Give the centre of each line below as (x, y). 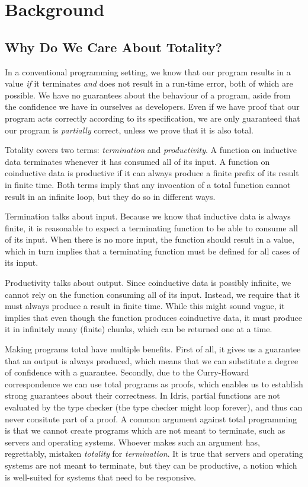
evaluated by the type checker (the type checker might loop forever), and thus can (154, 407)
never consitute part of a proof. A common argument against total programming (151, 418)
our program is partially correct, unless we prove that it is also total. (129, 130)
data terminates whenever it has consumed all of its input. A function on (137, 161)
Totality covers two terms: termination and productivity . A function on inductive (151, 150)
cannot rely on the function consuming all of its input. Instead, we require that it (153, 294)
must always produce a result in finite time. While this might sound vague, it (145, 306)
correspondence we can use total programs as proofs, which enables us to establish (154, 383)
